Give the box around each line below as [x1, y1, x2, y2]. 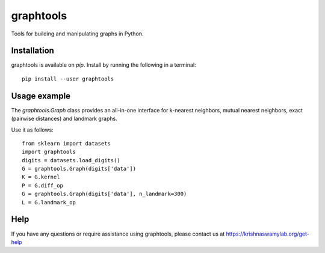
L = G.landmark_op [22, 199, 76, 206]
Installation [11, 46, 54, 56]
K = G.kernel [22, 174, 60, 180]
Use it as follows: [11, 126, 54, 133]
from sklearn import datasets [22, 140, 111, 147]
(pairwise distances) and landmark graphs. [11, 115, 117, 123]
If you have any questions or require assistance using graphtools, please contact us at [11, 230, 225, 237]
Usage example [11, 91, 71, 101]
